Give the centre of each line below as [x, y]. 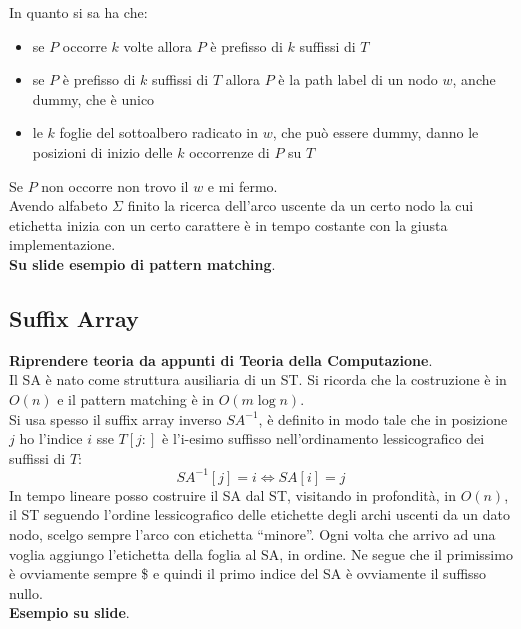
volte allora [157, 45]
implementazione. [62, 244]
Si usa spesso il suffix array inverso [115, 418]
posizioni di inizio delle [102, 151]
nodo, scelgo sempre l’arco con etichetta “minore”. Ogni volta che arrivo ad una [252, 533]
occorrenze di [229, 151]
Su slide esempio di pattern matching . [142, 263]
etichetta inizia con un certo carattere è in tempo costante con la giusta [228, 224]
